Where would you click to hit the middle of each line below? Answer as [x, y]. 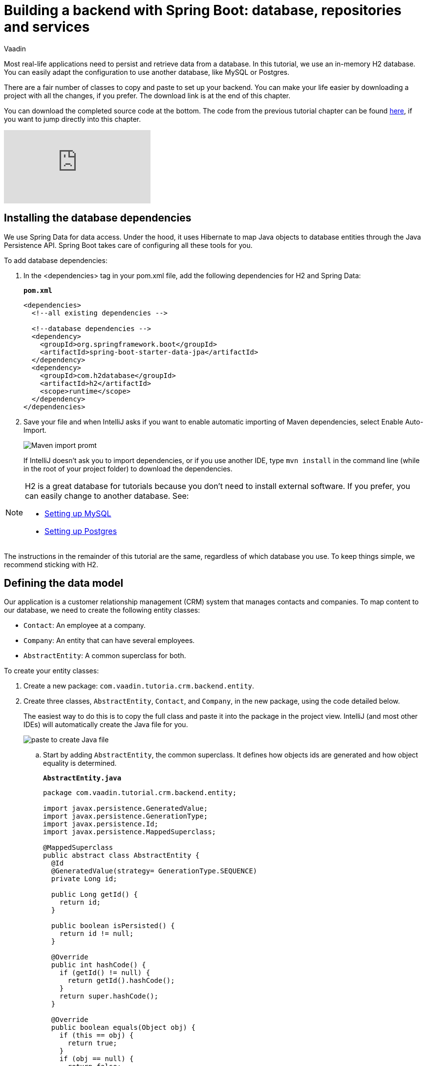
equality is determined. [80, 763]
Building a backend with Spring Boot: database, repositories [203, 10]
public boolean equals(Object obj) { [123, 1028]
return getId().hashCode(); [121, 981]
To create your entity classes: [52, 671]
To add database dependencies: [56, 260]
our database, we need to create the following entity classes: [102, 610]
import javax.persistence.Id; [101, 824]
